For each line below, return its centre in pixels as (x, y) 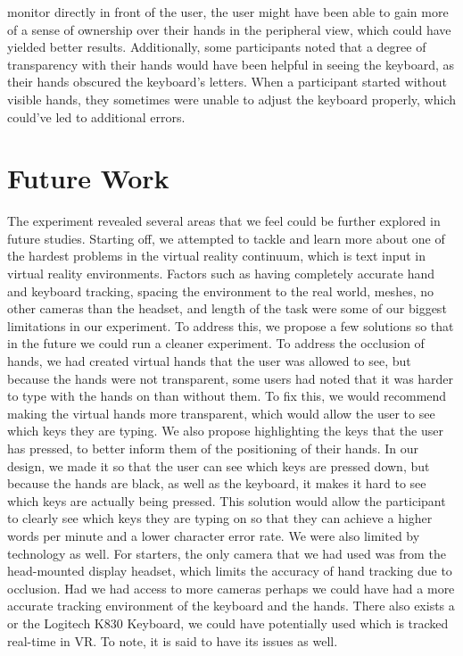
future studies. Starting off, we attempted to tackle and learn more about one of (226, 238)
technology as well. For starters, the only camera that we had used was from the (227, 553)
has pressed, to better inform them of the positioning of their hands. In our (213, 448)
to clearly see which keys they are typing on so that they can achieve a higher (220, 518)
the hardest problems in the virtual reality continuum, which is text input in (217, 256)
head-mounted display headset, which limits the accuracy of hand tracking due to (230, 571)
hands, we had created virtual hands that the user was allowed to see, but (209, 361)
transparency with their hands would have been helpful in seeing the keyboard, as (231, 64)
